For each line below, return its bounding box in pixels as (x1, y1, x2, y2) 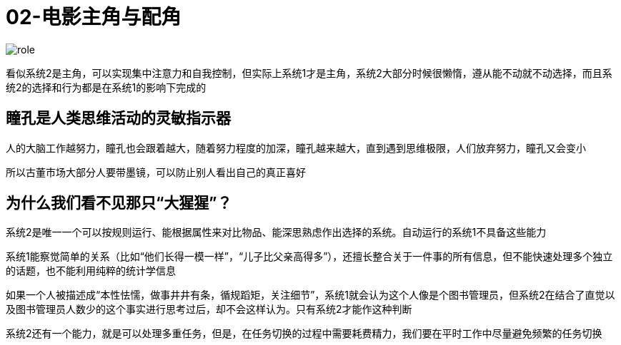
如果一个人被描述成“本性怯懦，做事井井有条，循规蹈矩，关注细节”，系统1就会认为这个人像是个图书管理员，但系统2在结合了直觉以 (6, 289, 615, 302)
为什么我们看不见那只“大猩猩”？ (6, 194, 232, 212)
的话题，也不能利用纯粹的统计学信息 (6, 264, 176, 277)
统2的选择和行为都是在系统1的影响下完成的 (6, 81, 207, 93)
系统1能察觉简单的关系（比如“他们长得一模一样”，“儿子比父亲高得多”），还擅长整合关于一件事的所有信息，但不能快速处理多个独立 (6, 250, 613, 263)
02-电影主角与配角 (6, 5, 182, 29)
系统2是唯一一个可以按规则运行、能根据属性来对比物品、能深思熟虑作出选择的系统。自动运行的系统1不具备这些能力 (6, 226, 547, 239)
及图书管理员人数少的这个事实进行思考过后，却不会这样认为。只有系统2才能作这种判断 (6, 303, 412, 316)
